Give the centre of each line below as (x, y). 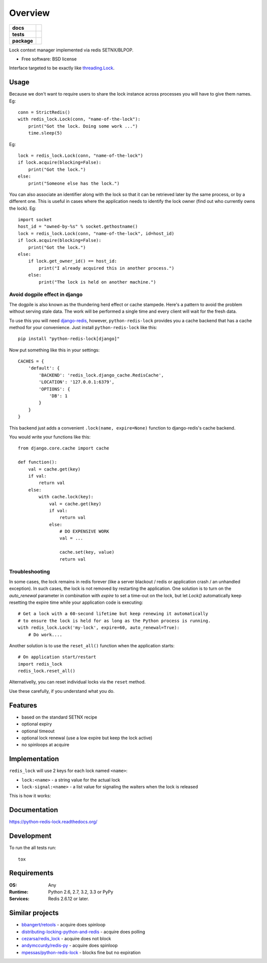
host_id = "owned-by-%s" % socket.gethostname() (78, 227)
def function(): (38, 462)
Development (30, 836)
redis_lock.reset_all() (47, 671)
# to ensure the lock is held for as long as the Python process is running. (114, 621)
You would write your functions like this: (50, 437)
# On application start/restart (57, 657)
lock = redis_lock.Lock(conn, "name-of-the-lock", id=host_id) (96, 233)
